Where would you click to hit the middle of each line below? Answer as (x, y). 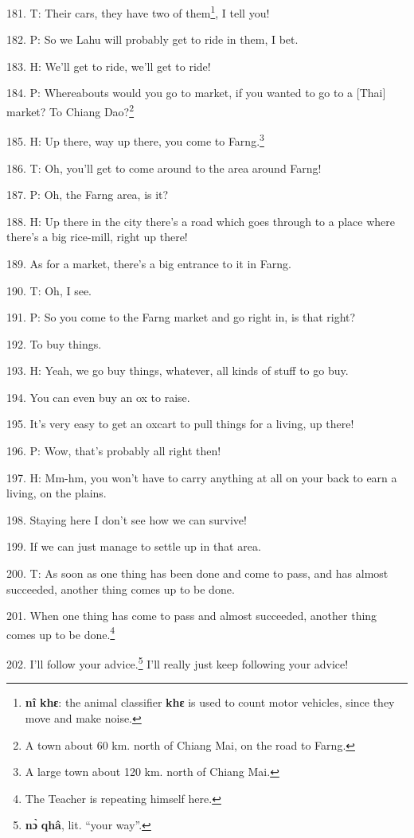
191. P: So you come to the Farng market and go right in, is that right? (181, 317)
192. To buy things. (54, 343)
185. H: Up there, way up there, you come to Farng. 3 (135, 140)
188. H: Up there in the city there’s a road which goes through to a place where (201, 221)
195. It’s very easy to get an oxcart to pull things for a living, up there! (180, 424)
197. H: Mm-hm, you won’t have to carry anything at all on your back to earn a (202, 477)
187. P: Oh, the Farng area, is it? (88, 195)
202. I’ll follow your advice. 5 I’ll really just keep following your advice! (178, 663)
